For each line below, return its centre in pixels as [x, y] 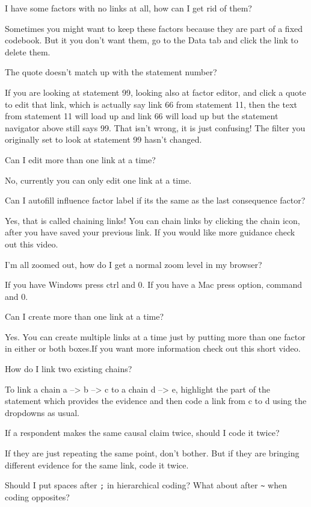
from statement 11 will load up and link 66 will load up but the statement [142, 116]
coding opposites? [37, 496]
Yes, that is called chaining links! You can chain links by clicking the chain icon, [152, 220]
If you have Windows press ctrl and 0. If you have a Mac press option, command [153, 285]
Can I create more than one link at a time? [85, 316]
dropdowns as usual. [42, 412]
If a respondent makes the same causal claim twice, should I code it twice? [142, 433]
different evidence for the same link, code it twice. [97, 465]
